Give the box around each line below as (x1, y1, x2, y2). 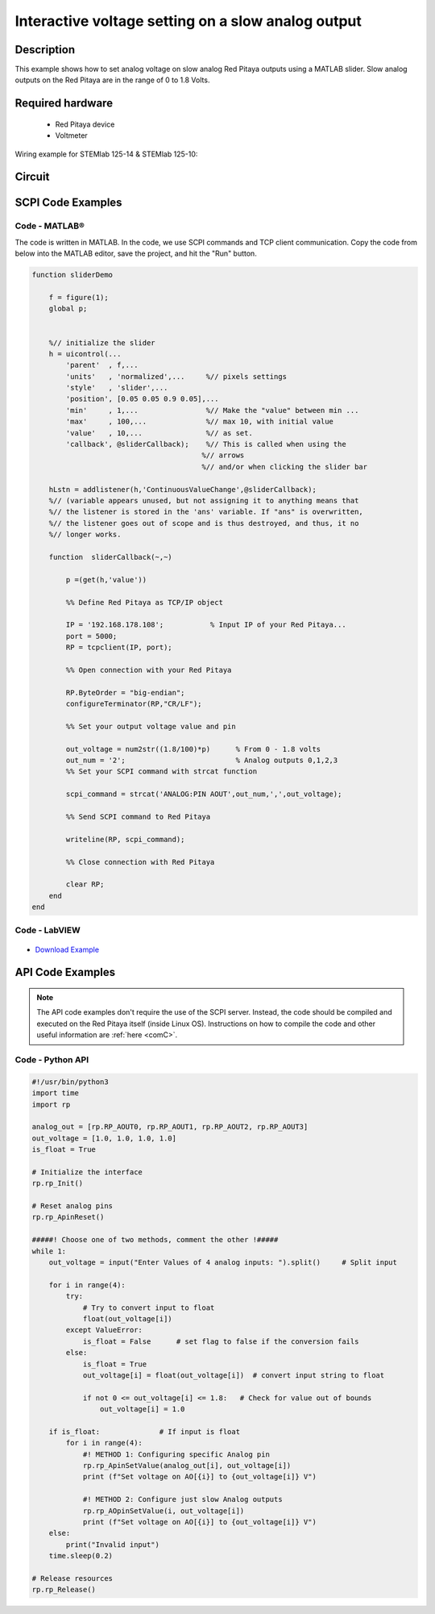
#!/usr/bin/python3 (31, 1077, 109, 1086)
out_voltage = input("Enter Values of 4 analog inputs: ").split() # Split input (48, 1257, 398, 1266)
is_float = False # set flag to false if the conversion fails (82, 1337, 359, 1346)
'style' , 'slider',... (65, 383, 168, 393)
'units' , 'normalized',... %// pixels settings (65, 372, 288, 381)
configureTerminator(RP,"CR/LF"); (65, 699, 202, 709)
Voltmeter (55, 131, 88, 140)
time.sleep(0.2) (48, 1551, 113, 1561)
